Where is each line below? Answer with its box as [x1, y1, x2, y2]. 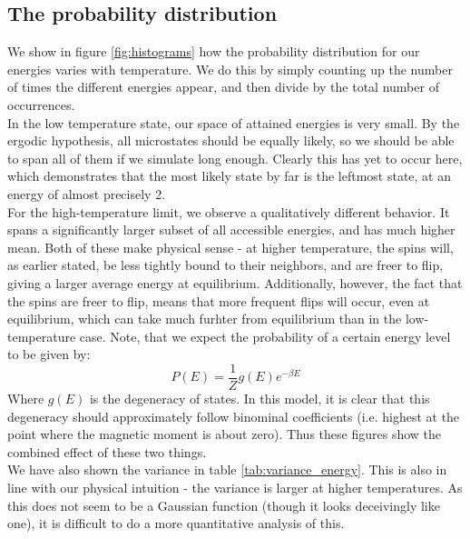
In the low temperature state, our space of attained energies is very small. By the [7, 113, 460, 132]
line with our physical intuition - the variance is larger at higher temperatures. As [7, 477, 463, 496]
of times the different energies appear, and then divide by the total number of [7, 77, 439, 96]
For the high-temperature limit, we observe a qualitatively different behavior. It [7, 202, 450, 221]
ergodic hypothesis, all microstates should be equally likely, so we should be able [7, 131, 455, 150]
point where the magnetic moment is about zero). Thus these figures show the [7, 424, 442, 444]
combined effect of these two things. [7, 442, 207, 461]
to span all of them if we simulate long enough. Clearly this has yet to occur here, [7, 148, 463, 167]
